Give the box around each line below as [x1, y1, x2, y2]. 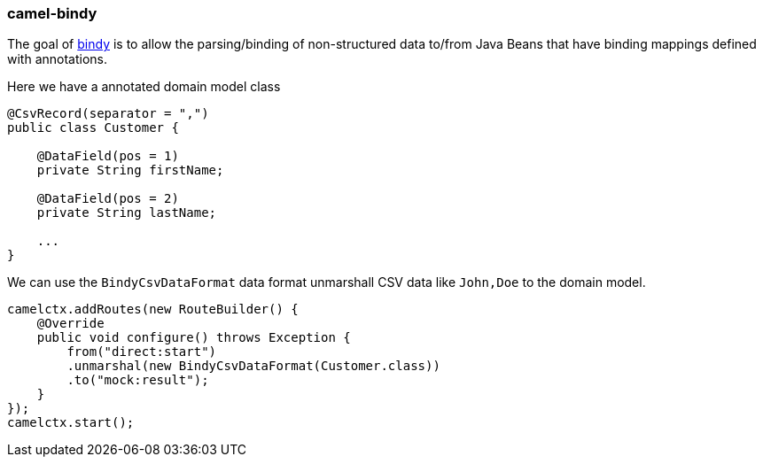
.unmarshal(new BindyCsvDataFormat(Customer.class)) [66, 359, 440, 374]
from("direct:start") [66, 344, 217, 360]
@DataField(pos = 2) [36, 191, 179, 206]
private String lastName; [36, 205, 217, 220]
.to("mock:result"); [66, 373, 209, 388]
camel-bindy [7, 4, 97, 22]
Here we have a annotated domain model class [7, 79, 281, 95]
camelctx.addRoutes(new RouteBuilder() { [7, 302, 299, 317]
